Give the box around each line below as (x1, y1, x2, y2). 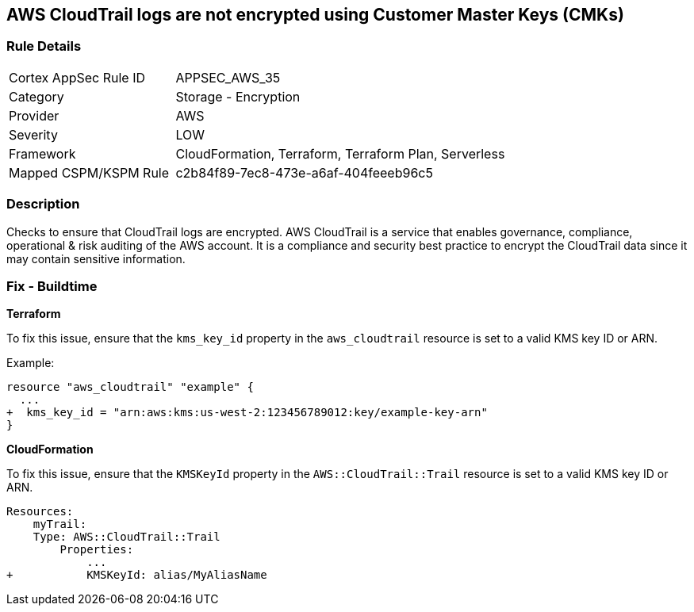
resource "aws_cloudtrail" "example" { (6, 381, 254, 394)
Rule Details (6, 38, 82, 55)
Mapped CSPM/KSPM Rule (9, 164, 170, 181)
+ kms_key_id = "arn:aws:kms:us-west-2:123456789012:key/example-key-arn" (6, 406, 488, 419)
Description (6, 196, 80, 212)
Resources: (6, 505, 74, 518)
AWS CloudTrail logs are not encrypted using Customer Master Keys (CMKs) (6, 5, 624, 25)
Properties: (59, 543, 134, 557)
